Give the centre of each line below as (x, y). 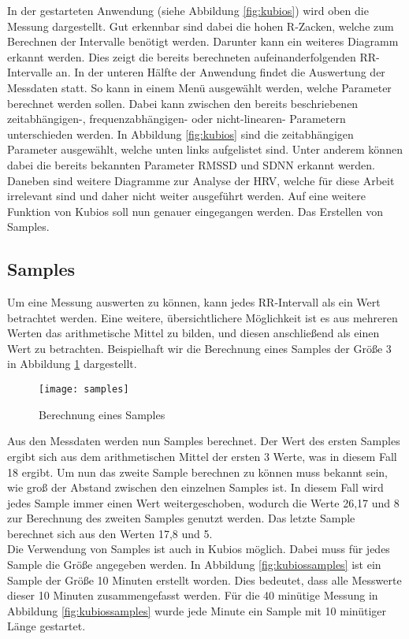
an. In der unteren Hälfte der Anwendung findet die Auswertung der (220, 72)
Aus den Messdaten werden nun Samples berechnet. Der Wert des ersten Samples (204, 441)
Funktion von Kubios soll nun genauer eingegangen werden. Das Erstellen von (195, 211)
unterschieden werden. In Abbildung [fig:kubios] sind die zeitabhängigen (180, 134)
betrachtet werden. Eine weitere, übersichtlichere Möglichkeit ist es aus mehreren (203, 317)
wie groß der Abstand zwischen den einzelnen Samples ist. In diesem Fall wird (195, 487)
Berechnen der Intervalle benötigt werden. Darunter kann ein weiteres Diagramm (203, 41)
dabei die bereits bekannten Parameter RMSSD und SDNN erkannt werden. (191, 164)
